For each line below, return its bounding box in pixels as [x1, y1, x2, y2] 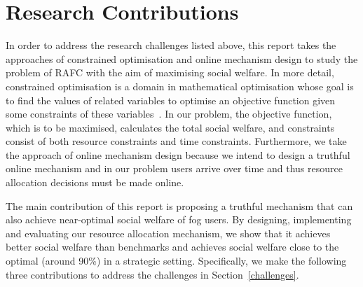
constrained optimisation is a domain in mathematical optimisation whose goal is [6, 78, 354, 93]
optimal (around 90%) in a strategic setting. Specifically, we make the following [6, 253, 347, 268]
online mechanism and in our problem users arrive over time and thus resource [6, 161, 343, 176]
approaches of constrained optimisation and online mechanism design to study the [6, 51, 358, 66]
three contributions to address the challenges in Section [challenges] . [6, 267, 299, 281]
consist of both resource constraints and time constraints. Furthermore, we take [6, 134, 347, 148]
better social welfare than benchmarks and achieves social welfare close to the [6, 239, 339, 254]
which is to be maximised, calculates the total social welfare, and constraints [6, 120, 335, 134]
